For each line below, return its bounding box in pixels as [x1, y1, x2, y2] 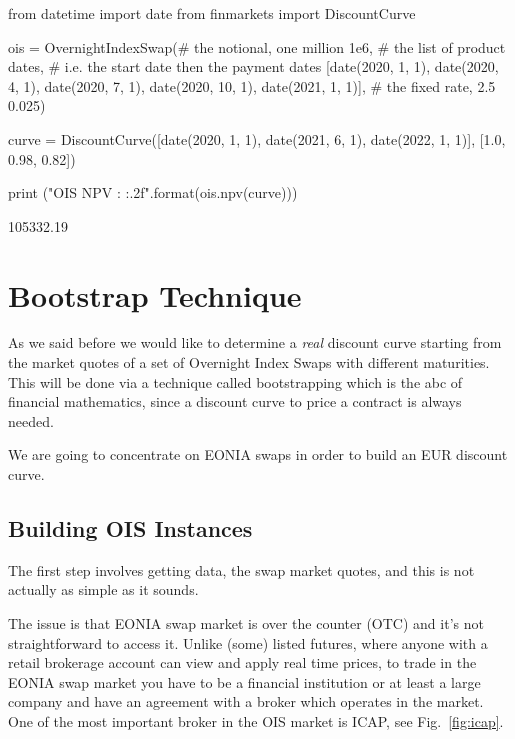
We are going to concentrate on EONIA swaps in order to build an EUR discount [8, 444, 508, 465]
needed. [8, 410, 54, 431]
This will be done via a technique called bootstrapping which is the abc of [8, 371, 463, 392]
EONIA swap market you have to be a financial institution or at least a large [8, 671, 481, 692]
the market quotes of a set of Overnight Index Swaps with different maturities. [8, 352, 490, 373]
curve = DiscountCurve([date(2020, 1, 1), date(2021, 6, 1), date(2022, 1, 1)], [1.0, [8, 128, 506, 149]
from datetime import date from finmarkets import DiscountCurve [8, 3, 416, 23]
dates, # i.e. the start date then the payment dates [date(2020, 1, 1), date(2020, [8, 56, 499, 77]
